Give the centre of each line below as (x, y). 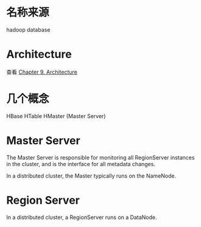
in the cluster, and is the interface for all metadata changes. (81, 164)
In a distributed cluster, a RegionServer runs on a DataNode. (82, 217)
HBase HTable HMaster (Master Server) (56, 116)
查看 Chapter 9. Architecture (42, 72)
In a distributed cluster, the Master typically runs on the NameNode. (91, 176)
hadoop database (28, 30)
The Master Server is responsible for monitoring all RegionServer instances (100, 157)
